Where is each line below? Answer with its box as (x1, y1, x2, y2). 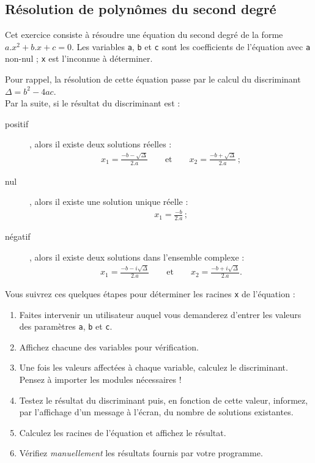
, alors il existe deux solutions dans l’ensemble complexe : (29, 250, 245, 263)
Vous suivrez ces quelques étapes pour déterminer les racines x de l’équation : (5, 287, 295, 300)
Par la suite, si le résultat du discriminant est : (5, 97, 180, 109)
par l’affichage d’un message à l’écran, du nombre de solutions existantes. (19, 406, 294, 418)
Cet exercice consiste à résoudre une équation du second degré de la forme (5, 28, 283, 41)
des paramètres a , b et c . (19, 320, 113, 333)
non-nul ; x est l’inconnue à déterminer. (5, 52, 153, 65)
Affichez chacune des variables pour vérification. (19, 340, 199, 353)
